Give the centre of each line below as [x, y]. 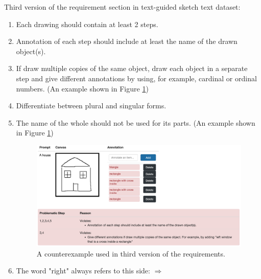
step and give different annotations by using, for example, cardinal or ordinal [136, 78]
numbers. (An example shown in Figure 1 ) [82, 88]
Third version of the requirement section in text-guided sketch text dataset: [122, 7]
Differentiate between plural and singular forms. [91, 106]
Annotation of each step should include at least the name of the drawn [127, 41]
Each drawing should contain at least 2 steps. [87, 24]
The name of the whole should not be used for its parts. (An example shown [136, 122]
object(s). [31, 51]
